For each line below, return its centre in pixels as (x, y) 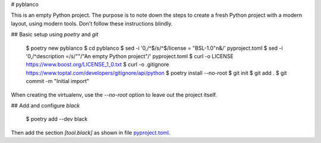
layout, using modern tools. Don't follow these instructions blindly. (92, 23)
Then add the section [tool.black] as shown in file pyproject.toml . (91, 132)
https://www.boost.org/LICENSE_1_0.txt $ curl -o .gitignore (97, 65)
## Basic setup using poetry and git (55, 34)
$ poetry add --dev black (57, 119)
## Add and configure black (45, 105)
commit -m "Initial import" (57, 81)
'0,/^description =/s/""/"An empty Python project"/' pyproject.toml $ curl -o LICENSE (130, 56)
